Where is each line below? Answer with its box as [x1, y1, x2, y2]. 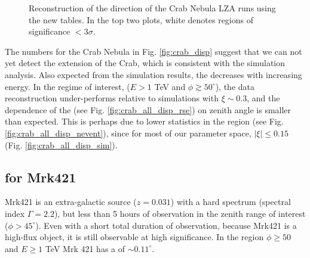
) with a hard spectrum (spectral [170, 195, 291, 208]
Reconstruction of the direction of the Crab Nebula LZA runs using [29, 2, 276, 14]
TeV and [154, 80, 186, 92]
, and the [247, 92, 280, 104]
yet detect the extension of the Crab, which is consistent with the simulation [5, 57, 285, 69]
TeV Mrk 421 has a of [45, 242, 125, 254]
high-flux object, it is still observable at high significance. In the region [5, 231, 264, 243]
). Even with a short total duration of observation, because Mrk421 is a [35, 219, 297, 231]
